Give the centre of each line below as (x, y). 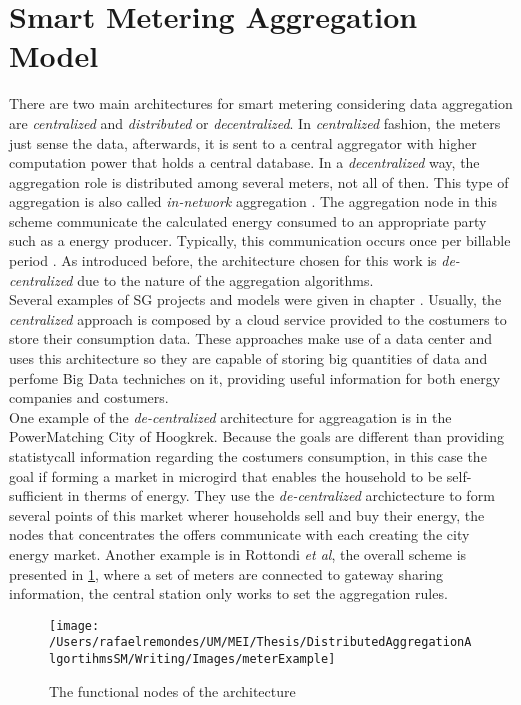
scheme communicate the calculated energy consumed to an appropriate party (248, 220)
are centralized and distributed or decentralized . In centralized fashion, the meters (255, 122)
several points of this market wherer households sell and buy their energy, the (247, 514)
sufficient (36, 495)
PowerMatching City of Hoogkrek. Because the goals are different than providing (257, 436)
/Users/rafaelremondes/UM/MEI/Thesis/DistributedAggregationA (260, 642)
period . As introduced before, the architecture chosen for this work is (223, 260)
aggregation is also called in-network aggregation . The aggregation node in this (253, 201)
